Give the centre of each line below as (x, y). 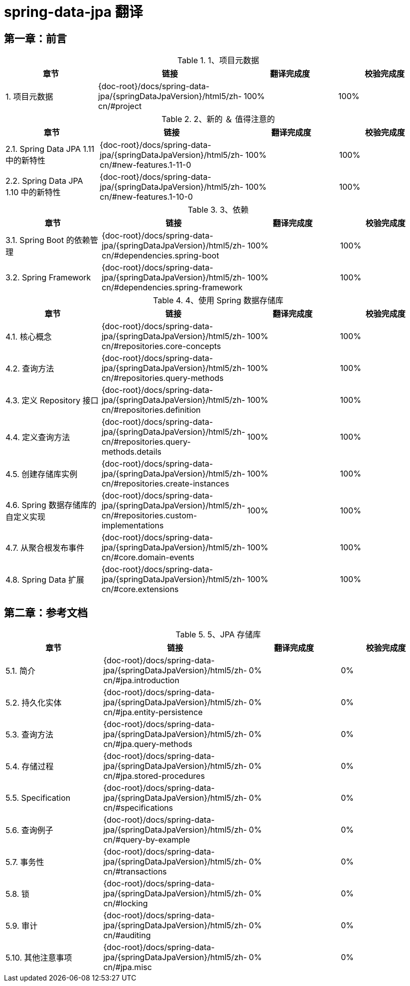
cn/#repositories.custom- (149, 516)
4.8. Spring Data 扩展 (45, 580)
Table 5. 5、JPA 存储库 (218, 635)
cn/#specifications (138, 808)
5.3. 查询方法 (29, 735)
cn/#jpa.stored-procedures (154, 776)
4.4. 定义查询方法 (38, 437)
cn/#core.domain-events (148, 557)
